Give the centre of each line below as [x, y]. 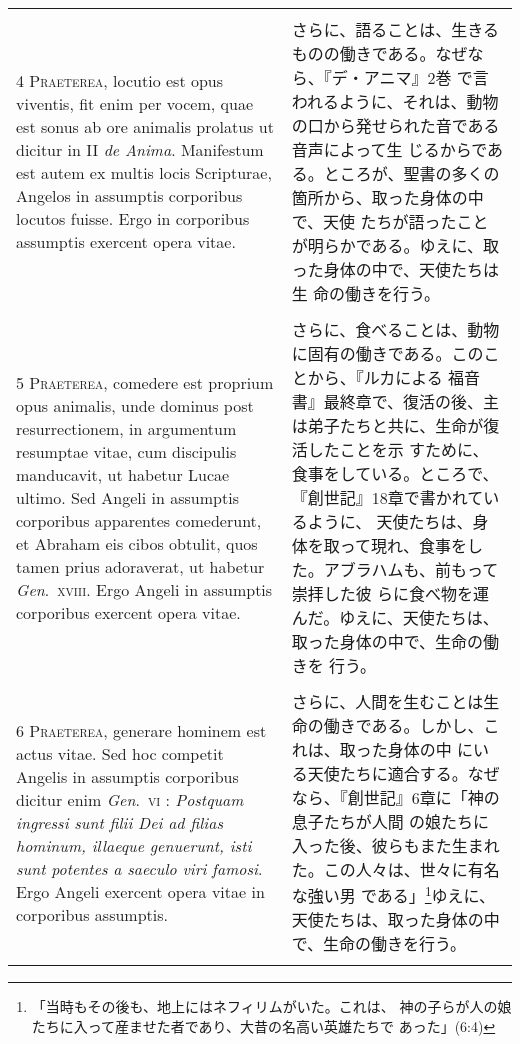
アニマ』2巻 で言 [426, 77]
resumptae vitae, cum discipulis [126, 451]
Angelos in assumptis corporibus [129, 195]
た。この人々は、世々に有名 [395, 869]
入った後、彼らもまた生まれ [395, 845]
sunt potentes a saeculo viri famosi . [139, 868]
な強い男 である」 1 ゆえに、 [393, 894]
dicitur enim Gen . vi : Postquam [130, 799]
